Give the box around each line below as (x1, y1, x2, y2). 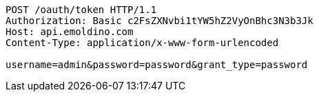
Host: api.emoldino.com (6, 26, 134, 37)
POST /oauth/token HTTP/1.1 (6, 4, 157, 15)
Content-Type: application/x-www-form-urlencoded (6, 37, 279, 48)
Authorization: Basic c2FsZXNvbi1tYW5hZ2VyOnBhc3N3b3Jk (6, 15, 313, 26)
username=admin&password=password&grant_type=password (6, 59, 308, 70)
